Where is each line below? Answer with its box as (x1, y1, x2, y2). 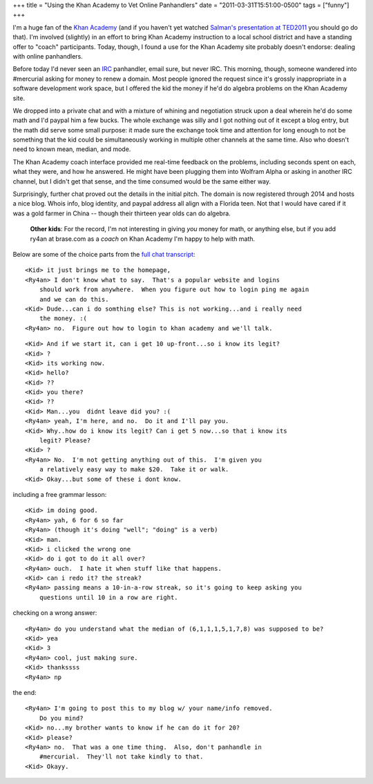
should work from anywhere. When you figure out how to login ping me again (39, 286, 309, 293)
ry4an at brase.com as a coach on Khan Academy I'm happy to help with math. (30, 235, 256, 243)
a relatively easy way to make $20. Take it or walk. (39, 466, 229, 473)
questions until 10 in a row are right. (39, 594, 179, 601)
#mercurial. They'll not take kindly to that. (39, 753, 204, 761)
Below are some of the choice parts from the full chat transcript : (12, 250, 195, 258)
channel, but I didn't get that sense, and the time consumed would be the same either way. (12, 177, 271, 186)
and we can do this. (39, 295, 109, 303)
